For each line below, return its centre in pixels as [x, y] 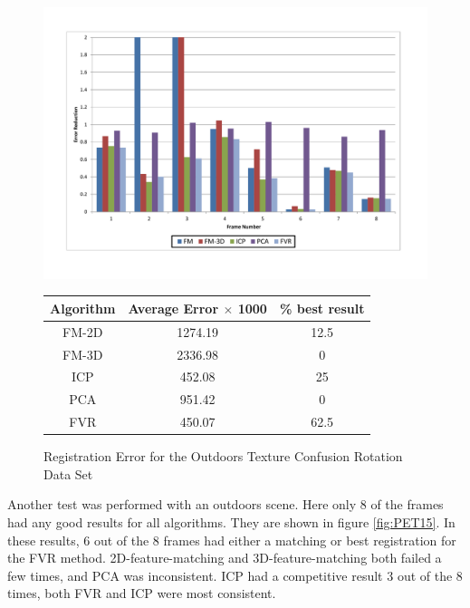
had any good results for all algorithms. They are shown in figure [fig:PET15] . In [231, 521]
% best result [322, 308]
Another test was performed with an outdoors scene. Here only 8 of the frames [225, 504]
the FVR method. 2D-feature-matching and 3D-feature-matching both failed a [225, 558]
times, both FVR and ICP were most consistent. [142, 593]
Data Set [68, 473]
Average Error [173, 308]
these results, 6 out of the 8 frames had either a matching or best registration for [232, 540]
